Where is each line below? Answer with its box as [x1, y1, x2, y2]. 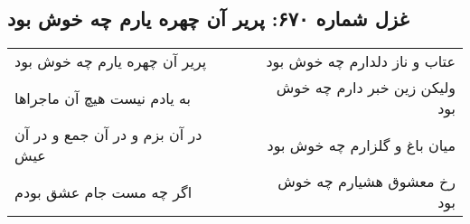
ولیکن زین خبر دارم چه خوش [276, 77, 456, 98]
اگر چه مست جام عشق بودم [14, 181, 193, 202]
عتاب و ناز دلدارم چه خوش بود [266, 51, 456, 72]
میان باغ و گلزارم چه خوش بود [267, 134, 456, 155]
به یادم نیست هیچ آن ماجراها [14, 87, 192, 108]
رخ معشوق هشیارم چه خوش [277, 171, 456, 192]
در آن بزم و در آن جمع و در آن [14, 124, 202, 145]
